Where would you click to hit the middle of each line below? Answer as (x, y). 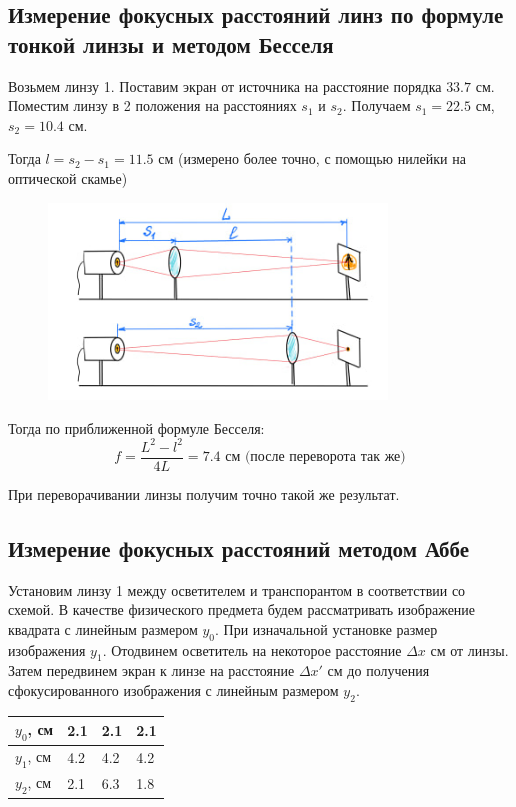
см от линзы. (469, 649)
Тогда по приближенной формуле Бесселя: (136, 427)
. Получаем (376, 105)
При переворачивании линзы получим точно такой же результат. (204, 493)
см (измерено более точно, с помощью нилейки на (312, 158)
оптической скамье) (68, 177)
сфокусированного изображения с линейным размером (173, 690)
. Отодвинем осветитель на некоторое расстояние (252, 649)
